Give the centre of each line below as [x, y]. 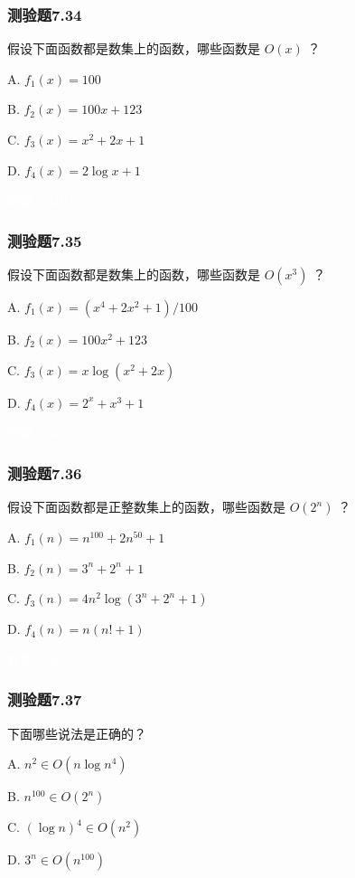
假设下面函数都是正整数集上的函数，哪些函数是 [146, 506]
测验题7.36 [45, 472]
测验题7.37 [45, 699]
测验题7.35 [45, 240]
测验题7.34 [45, 14]
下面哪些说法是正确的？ [77, 733]
